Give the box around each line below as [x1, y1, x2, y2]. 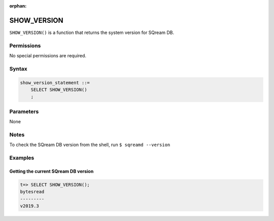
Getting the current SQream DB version [9, 168, 94, 174]
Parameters [9, 108, 39, 115]
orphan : [9, 3, 27, 9]
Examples [9, 155, 35, 162]
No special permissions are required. [9, 53, 86, 59]
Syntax [9, 65, 27, 72]
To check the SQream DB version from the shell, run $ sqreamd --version [9, 142, 170, 148]
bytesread [20, 189, 45, 195]
